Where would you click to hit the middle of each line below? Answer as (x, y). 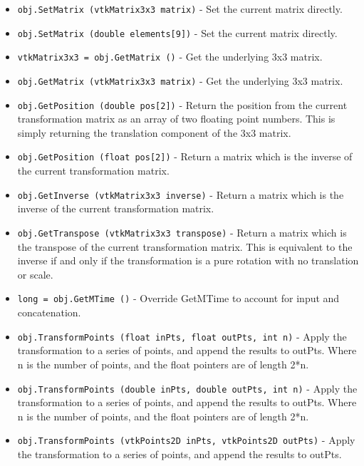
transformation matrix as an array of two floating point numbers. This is (176, 119)
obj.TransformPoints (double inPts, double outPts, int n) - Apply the (187, 388)
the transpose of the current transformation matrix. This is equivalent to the (185, 246)
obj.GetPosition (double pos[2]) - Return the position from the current (182, 104)
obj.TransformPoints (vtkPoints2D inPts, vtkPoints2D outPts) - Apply (186, 440)
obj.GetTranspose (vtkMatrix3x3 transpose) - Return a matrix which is (182, 232)
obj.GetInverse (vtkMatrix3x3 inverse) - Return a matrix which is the (181, 194)
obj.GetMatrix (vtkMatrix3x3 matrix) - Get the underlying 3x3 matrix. (180, 80)
